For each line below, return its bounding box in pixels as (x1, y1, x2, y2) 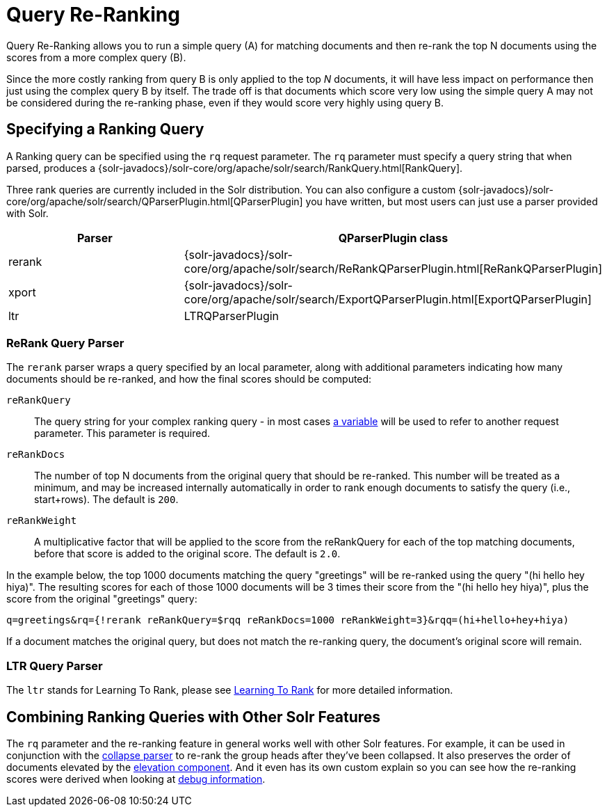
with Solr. (6, 207, 49, 219)
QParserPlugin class (338, 230, 448, 245)
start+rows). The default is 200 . (34, 493, 179, 506)
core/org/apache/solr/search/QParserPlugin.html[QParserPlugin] (6, 195, 303, 207)
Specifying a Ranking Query (6, 120, 204, 138)
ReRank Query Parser (6, 335, 124, 350)
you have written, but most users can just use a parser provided (305, 195, 598, 207)
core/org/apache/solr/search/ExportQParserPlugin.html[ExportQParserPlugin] (184, 292, 592, 306)
